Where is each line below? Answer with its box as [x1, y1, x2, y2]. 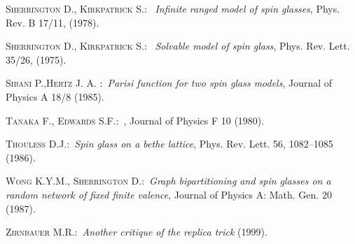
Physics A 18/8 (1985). [6, 89, 104, 103]
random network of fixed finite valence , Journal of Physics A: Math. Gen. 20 [6, 187, 332, 201]
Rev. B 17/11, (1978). [6, 15, 99, 29]
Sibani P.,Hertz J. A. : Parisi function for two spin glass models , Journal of [6, 76, 333, 90]
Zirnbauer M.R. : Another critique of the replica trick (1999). [6, 224, 267, 239]
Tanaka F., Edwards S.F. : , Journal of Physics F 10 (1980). [6, 113, 265, 127]
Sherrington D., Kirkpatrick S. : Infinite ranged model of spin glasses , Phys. [6, 1, 340, 15]
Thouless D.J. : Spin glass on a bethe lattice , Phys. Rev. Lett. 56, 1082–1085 [6, 136, 333, 151]
